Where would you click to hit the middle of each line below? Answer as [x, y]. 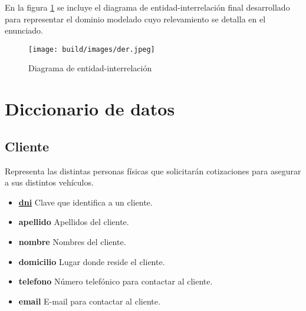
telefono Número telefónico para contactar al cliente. [116, 281]
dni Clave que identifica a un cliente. [85, 202]
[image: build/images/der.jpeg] [92, 49]
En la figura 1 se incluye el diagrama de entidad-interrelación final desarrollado [147, 7]
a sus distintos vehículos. [49, 182]
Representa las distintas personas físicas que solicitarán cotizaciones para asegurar [153, 171]
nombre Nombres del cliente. [72, 241]
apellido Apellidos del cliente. [74, 222]
